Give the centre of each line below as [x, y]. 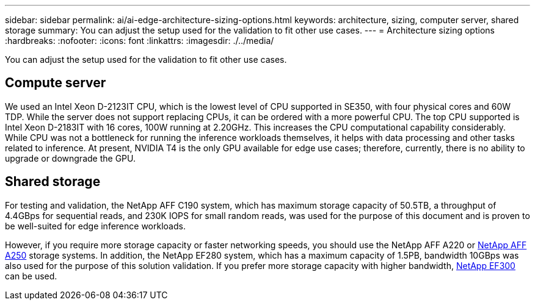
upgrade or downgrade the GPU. [70, 158]
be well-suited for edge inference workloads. [95, 226]
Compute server [56, 83]
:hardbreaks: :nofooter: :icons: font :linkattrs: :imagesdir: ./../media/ [140, 41]
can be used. [31, 276]
